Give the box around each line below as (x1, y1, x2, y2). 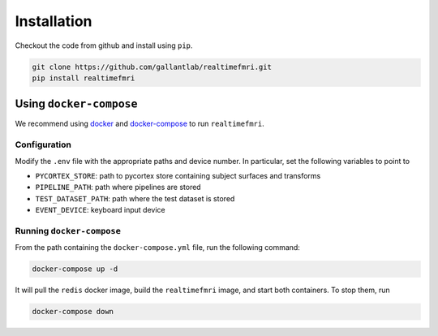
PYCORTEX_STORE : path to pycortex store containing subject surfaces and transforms (35, 170, 321, 180)
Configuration (15, 139, 72, 150)
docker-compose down (32, 307, 114, 317)
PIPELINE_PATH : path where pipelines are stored (35, 183, 202, 192)
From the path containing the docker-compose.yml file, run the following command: (15, 243, 300, 252)
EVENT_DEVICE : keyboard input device (35, 205, 165, 215)
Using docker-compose (15, 97, 138, 111)
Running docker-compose (15, 225, 122, 236)
